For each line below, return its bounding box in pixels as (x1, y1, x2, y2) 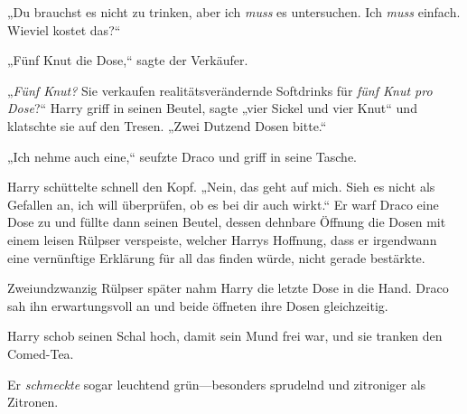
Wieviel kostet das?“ (7, 20, 121, 39)
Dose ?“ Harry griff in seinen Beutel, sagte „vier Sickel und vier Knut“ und (7, 99, 417, 118)
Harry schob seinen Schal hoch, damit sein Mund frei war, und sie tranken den (7, 326, 443, 345)
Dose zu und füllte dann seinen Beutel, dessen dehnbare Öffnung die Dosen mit (7, 212, 446, 231)
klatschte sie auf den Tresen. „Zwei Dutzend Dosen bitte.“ (7, 116, 327, 135)
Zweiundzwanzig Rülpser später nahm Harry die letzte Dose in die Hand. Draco (7, 278, 449, 297)
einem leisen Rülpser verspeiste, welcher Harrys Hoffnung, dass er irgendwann (7, 230, 437, 249)
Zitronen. (7, 392, 59, 411)
